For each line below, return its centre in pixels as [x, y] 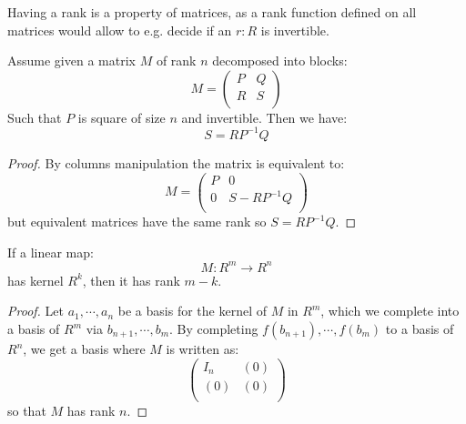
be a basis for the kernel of [192, 311]
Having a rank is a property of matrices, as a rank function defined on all [212, 12]
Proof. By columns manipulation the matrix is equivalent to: [176, 162]
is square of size [122, 117]
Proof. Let [35, 311]
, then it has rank [131, 280]
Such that [35, 117]
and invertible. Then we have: [264, 117]
